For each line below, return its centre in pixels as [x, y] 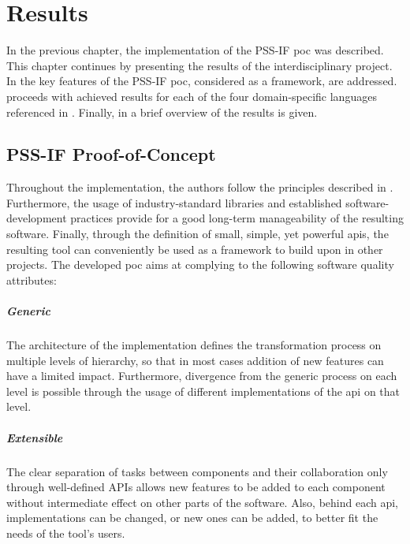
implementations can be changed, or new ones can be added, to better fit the [192, 518]
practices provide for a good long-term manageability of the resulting [237, 218]
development [37, 218]
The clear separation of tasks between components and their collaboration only [197, 471]
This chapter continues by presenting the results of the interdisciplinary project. [199, 65]
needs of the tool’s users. [66, 533]
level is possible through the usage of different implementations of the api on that [203, 391]
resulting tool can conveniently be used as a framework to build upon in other [195, 249]
